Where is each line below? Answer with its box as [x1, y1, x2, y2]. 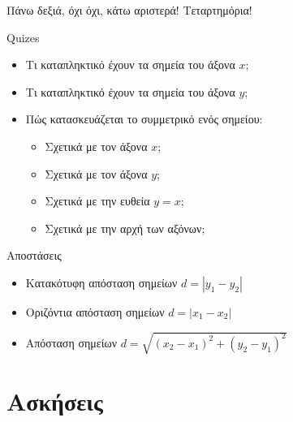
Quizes [6, 28, 40, 45]
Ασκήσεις [6, 385, 103, 418]
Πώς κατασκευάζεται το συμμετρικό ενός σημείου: [25, 110, 263, 127]
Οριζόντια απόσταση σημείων [25, 303, 165, 320]
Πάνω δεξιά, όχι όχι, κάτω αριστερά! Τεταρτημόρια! [6, 2, 252, 18]
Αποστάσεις [6, 247, 62, 264]
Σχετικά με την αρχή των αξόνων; [45, 219, 205, 236]
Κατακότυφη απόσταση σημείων [25, 273, 178, 291]
